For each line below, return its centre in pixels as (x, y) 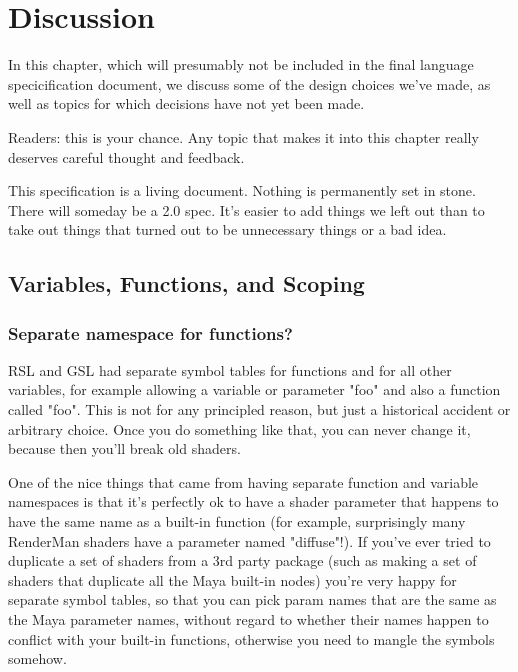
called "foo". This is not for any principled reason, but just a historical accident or (259, 409)
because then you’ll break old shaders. (124, 448)
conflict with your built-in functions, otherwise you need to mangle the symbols (251, 638)
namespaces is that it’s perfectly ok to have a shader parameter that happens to (253, 501)
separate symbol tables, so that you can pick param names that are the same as (252, 599)
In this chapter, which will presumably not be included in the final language (241, 64)
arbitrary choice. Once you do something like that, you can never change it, (239, 428)
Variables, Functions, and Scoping (186, 283)
